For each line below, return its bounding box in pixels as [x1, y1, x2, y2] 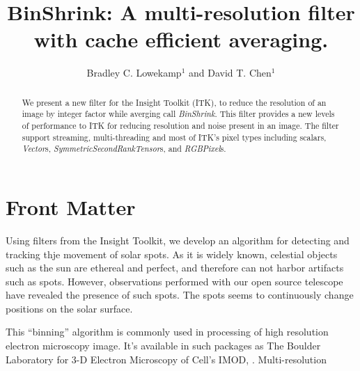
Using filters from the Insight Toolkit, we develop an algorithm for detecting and [6, 232, 350, 247]
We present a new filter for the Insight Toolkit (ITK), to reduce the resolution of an [22, 96, 327, 108]
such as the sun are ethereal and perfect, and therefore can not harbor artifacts [6, 260, 344, 275]
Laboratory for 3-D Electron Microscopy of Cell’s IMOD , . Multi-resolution [6, 352, 327, 366]
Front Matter [6, 192, 136, 221]
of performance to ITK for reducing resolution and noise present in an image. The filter [22, 120, 339, 132]
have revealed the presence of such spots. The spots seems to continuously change [6, 287, 354, 302]
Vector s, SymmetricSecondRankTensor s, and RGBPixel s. [22, 143, 226, 155]
